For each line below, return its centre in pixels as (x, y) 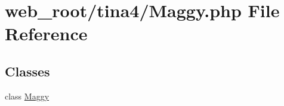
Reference (46, 33)
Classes (27, 71)
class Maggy (27, 96)
